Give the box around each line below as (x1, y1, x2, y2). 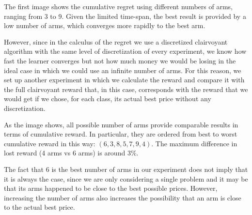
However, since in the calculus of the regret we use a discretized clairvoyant (4, 36, 228, 46)
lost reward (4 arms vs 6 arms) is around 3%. (4, 148, 139, 158)
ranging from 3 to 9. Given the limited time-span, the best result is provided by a (4, 11, 246, 21)
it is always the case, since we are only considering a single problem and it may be (4, 173, 248, 184)
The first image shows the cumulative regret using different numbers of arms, (4, 1, 233, 11)
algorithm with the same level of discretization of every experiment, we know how (4, 46, 247, 56)
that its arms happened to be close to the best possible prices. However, (4, 183, 218, 193)
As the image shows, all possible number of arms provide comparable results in (4, 119, 238, 129)
